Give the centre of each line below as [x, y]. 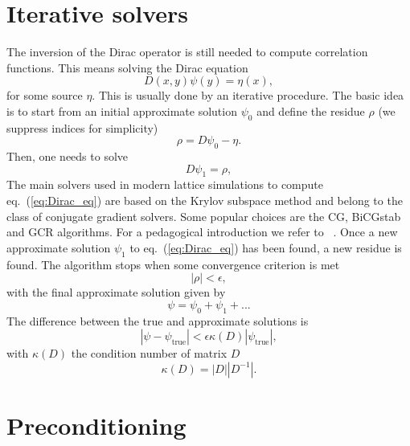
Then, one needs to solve [68, 156]
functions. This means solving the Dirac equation [127, 67]
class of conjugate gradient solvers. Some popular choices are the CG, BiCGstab [204, 216]
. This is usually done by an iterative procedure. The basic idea [248, 95]
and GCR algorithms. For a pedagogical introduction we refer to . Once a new [202, 232]
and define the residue [311, 110]
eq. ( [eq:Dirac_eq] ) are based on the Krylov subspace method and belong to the [205, 200]
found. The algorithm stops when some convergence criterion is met [173, 264]
